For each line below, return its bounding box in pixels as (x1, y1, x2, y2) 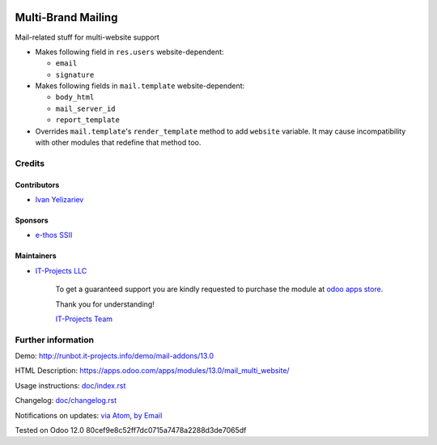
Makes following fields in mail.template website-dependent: (35, 81, 245, 91)
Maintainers (15, 251, 57, 261)
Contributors (15, 180, 60, 189)
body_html (55, 93, 95, 102)
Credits (15, 158, 45, 169)
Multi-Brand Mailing (15, 11, 118, 24)
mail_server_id (55, 104, 117, 113)
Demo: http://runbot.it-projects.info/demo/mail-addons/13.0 (15, 351, 214, 361)
